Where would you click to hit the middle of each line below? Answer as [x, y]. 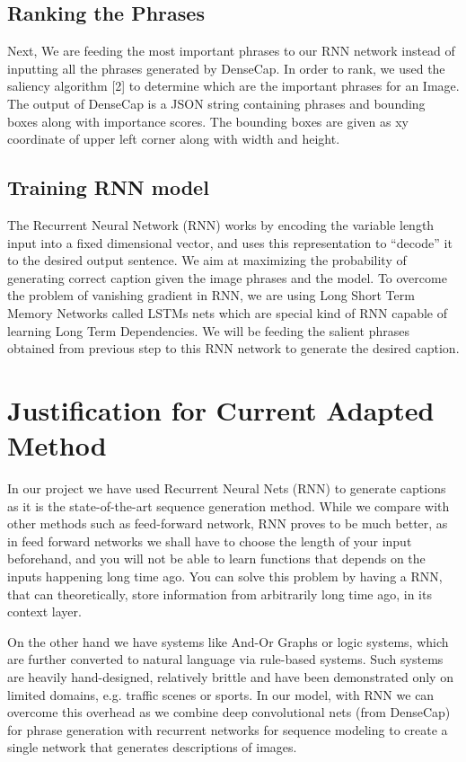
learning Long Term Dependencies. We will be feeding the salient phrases [209, 330]
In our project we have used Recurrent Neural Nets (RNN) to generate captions [227, 488]
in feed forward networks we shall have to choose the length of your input [210, 540]
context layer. [44, 611]
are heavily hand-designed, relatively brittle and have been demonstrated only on [230, 676]
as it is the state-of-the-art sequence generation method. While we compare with [229, 505]
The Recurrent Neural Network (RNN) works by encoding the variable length [221, 224]
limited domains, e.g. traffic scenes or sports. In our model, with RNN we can [221, 694]
